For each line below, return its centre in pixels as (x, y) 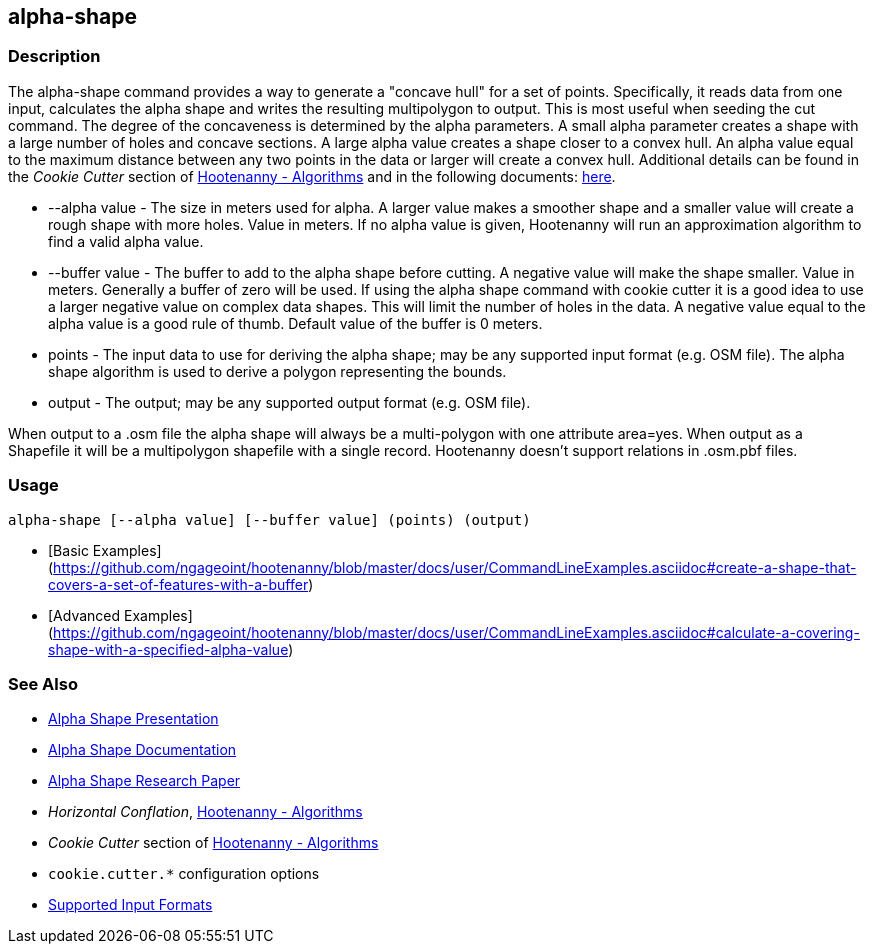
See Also (43, 683)
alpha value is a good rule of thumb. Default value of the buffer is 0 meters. (295, 323)
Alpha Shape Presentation (133, 719)
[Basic (68, 550)
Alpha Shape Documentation (142, 750)
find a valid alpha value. (126, 241)
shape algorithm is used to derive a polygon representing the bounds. (277, 371)
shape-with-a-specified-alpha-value (168, 649)
